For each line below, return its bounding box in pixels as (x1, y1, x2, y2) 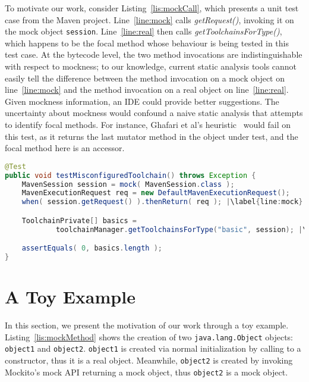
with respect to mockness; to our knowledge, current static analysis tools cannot (5, 60, 297, 73)
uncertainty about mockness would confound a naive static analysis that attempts (5, 107, 303, 119)
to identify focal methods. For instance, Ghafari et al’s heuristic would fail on (5, 118, 291, 130)
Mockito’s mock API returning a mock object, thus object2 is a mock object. (5, 365, 288, 378)
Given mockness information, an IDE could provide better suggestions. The (5, 95, 279, 107)
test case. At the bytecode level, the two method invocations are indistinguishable (5, 48, 302, 61)
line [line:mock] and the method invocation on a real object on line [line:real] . (5, 83, 289, 96)
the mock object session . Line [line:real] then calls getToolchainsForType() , (5, 25, 282, 37)
